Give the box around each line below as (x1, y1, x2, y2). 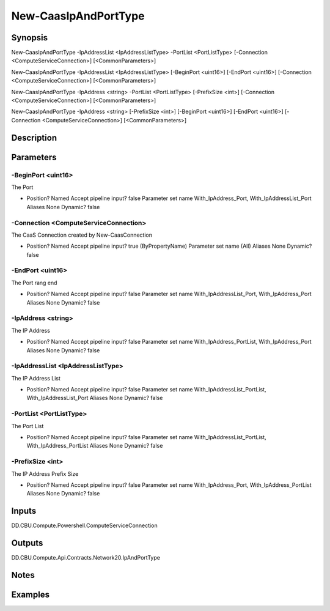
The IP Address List (11, 374, 61, 382)
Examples (11, 589, 50, 599)
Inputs (11, 506, 37, 516)
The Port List (11, 422, 44, 429)
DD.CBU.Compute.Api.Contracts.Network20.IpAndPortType (11, 554, 160, 561)
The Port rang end (11, 279, 57, 286)
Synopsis (11, 32, 48, 43)
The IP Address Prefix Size (11, 470, 79, 477)
